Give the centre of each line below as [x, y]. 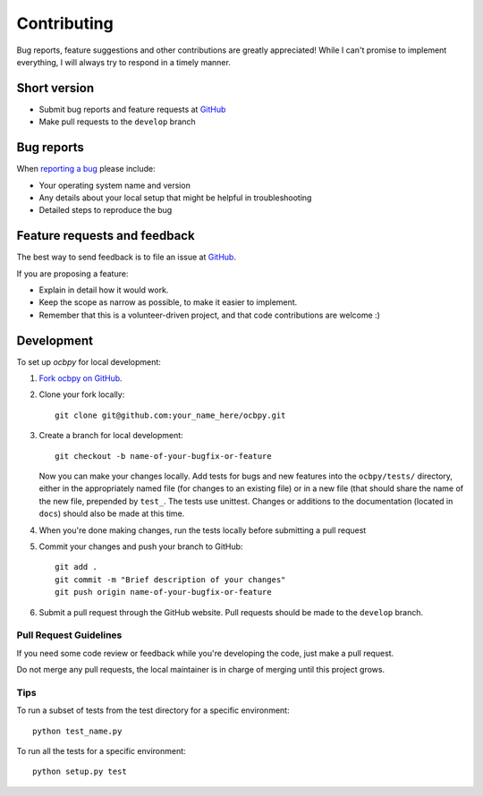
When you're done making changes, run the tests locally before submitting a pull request [203, 530]
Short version [55, 88]
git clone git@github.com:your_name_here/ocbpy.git [170, 415]
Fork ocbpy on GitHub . [80, 378]
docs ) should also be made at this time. [112, 513]
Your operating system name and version [115, 185]
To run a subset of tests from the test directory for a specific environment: [153, 710]
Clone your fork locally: [82, 394]
